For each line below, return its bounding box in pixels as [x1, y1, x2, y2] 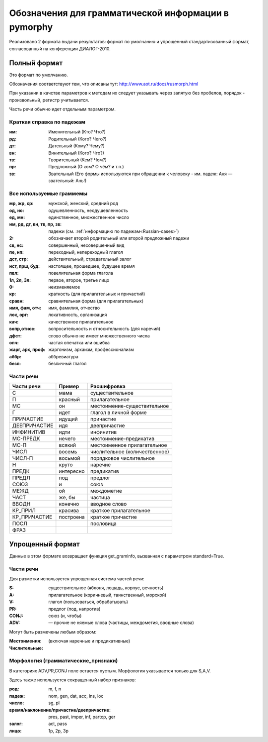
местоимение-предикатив [90, 435, 155, 442]
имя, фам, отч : [9, 305, 42, 311]
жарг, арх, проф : [9, 346, 46, 353]
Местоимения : [9, 638, 42, 644]
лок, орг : [9, 312, 29, 318]
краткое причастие [90, 514, 137, 521]
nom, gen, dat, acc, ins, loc [48, 693, 104, 699]
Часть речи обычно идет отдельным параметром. [9, 106, 116, 112]
